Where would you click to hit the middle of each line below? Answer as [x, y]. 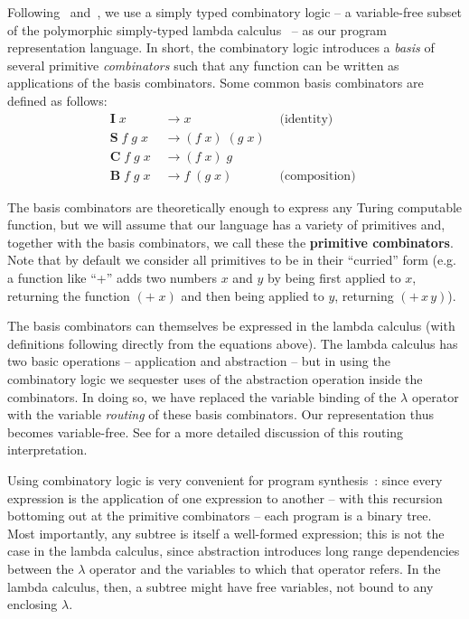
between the [41, 568]
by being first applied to [334, 278]
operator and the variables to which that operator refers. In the [265, 568]
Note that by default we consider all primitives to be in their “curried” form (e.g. [232, 260]
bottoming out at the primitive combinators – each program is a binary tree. [220, 516]
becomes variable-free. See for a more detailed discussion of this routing [206, 431]
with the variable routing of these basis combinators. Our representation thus [220, 414]
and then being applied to [253, 295]
